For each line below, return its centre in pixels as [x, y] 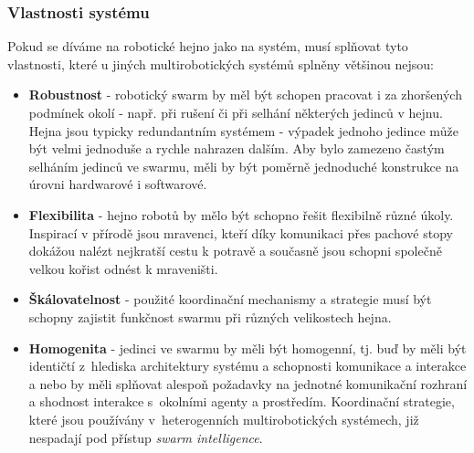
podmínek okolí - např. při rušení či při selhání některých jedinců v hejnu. [236, 112]
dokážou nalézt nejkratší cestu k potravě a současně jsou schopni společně [235, 251]
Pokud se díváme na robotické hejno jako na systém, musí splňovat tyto [208, 46]
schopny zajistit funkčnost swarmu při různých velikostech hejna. [210, 316]
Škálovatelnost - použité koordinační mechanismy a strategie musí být [230, 299]
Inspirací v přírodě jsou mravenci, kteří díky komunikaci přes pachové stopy [241, 232]
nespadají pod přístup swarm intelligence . [146, 437]
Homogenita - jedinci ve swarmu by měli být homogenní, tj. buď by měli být [248, 348]
